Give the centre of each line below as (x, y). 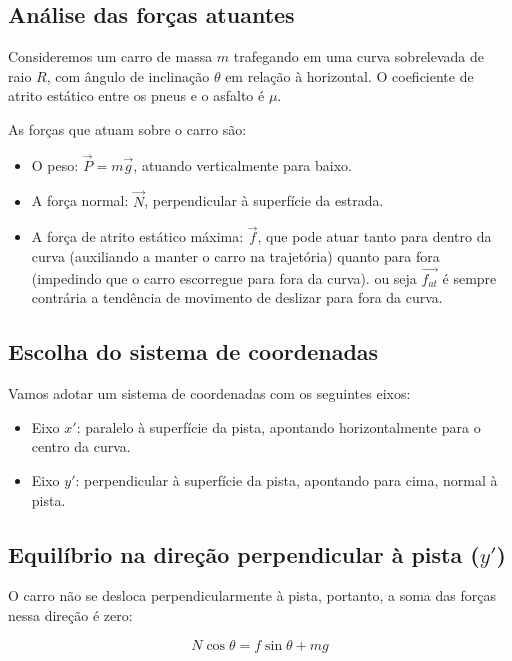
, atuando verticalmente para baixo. (242, 164)
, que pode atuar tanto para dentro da (374, 236)
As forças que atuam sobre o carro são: (127, 128)
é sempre (469, 277)
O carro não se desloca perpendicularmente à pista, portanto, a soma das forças (252, 595)
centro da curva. (81, 446)
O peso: (55, 164)
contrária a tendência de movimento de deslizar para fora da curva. (237, 297)
